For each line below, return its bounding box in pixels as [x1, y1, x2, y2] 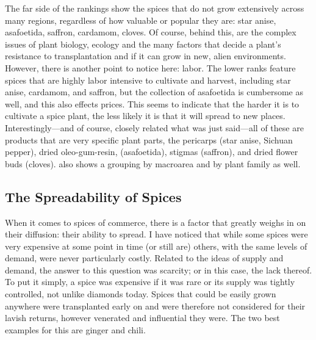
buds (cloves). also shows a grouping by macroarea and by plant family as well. [5, 157, 301, 170]
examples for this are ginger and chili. [5, 323, 146, 336]
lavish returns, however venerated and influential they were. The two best [5, 311, 280, 324]
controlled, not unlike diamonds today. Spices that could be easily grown [5, 288, 276, 300]
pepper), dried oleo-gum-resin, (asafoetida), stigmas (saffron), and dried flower [5, 145, 298, 158]
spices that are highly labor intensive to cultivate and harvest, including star [5, 73, 291, 86]
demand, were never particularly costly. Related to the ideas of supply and [5, 251, 284, 264]
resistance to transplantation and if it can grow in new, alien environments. [5, 49, 286, 62]
